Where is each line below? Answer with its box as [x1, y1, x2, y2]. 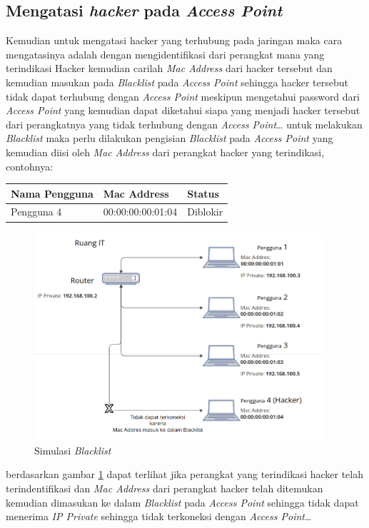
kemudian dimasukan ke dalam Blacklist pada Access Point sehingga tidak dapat [6, 494, 359, 509]
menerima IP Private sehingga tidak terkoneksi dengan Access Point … [6, 509, 312, 524]
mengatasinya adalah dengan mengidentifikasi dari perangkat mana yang [6, 46, 325, 61]
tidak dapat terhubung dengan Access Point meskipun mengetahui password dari [6, 88, 360, 103]
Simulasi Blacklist [34, 442, 111, 457]
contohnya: [6, 158, 54, 173]
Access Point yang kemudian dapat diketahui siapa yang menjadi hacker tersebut [6, 103, 360, 118]
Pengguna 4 [11, 204, 62, 219]
